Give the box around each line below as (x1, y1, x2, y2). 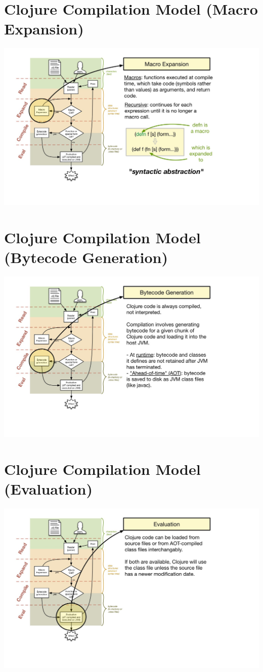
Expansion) (4, 18, 84, 39)
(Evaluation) (4, 478, 93, 499)
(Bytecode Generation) (4, 246, 168, 267)
